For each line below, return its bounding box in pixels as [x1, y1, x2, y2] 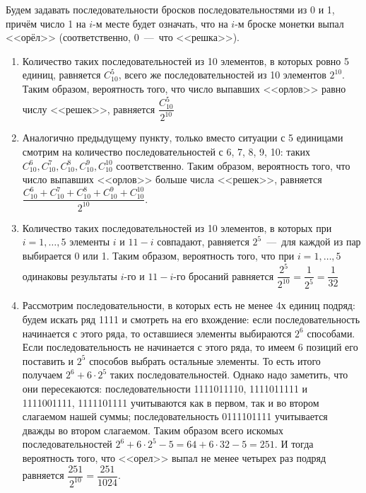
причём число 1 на [6, 16, 86, 30]
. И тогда [274, 436, 314, 451]
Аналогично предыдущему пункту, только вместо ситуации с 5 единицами [22, 130, 343, 145]
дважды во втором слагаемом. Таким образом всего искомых [22, 422, 283, 437]
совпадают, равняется [157, 234, 249, 249]
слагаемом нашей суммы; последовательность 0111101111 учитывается [22, 409, 328, 424]
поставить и [22, 353, 74, 368]
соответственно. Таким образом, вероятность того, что [116, 158, 350, 173]
